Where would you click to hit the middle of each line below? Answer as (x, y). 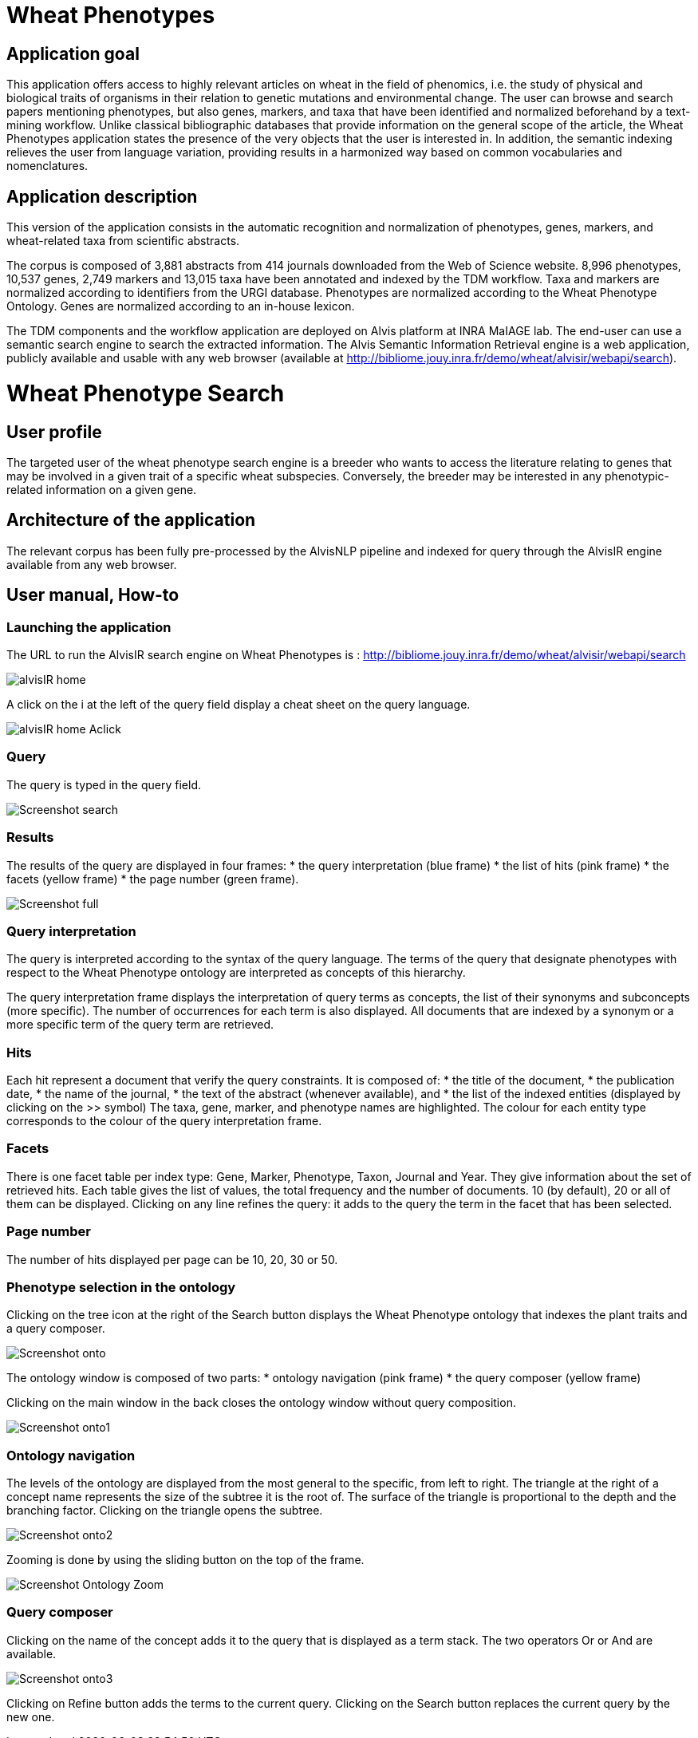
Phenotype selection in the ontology (121, 1287)
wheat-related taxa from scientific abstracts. (123, 241)
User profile (54, 432)
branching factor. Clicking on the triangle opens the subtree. (165, 1510)
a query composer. (56, 1329)
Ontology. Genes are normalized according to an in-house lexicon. (181, 306)
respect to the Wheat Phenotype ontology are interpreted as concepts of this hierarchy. (236, 973)
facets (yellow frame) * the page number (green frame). (153, 879)
